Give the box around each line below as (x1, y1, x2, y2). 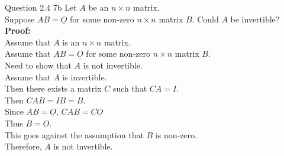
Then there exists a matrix (5, 82, 102, 95)
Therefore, (5, 140, 42, 152)
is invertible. (62, 70, 107, 83)
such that (112, 82, 147, 95)
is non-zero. (155, 128, 197, 141)
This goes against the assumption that (5, 128, 144, 141)
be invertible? (230, 12, 280, 25)
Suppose (5, 12, 35, 25)
